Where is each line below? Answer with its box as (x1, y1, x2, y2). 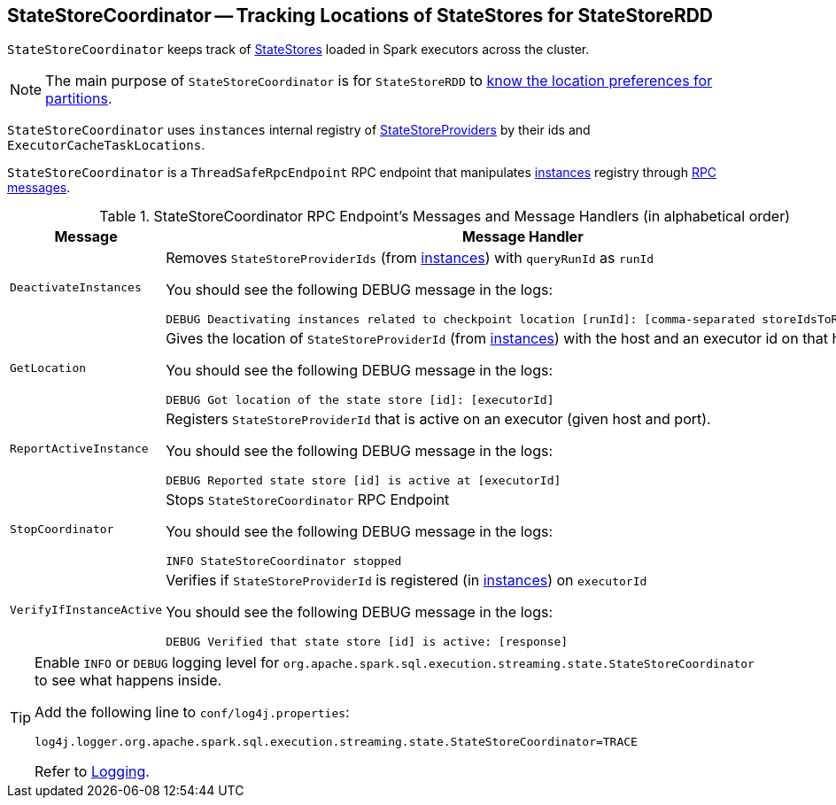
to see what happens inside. (35, 671, 222, 690)
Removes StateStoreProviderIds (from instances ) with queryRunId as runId (166, 249, 654, 267)
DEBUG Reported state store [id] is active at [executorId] (166, 474, 561, 488)
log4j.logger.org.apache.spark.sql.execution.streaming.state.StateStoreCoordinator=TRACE (35, 735, 638, 749)
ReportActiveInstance (10, 442, 149, 456)
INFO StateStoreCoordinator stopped (166, 554, 402, 569)
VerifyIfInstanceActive (10, 603, 163, 617)
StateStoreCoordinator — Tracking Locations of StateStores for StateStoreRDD (7, 4, 714, 27)
